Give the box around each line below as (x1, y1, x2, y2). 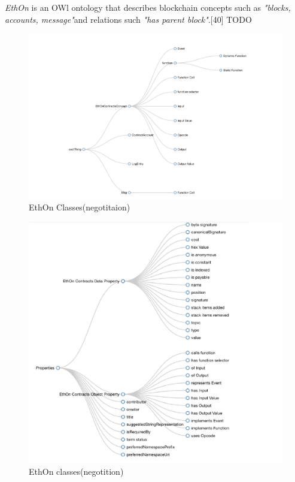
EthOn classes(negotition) (29, 465, 124, 478)
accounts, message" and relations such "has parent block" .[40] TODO (5, 13, 252, 25)
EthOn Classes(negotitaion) (29, 200, 130, 213)
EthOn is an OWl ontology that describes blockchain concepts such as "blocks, (5, 1, 291, 13)
